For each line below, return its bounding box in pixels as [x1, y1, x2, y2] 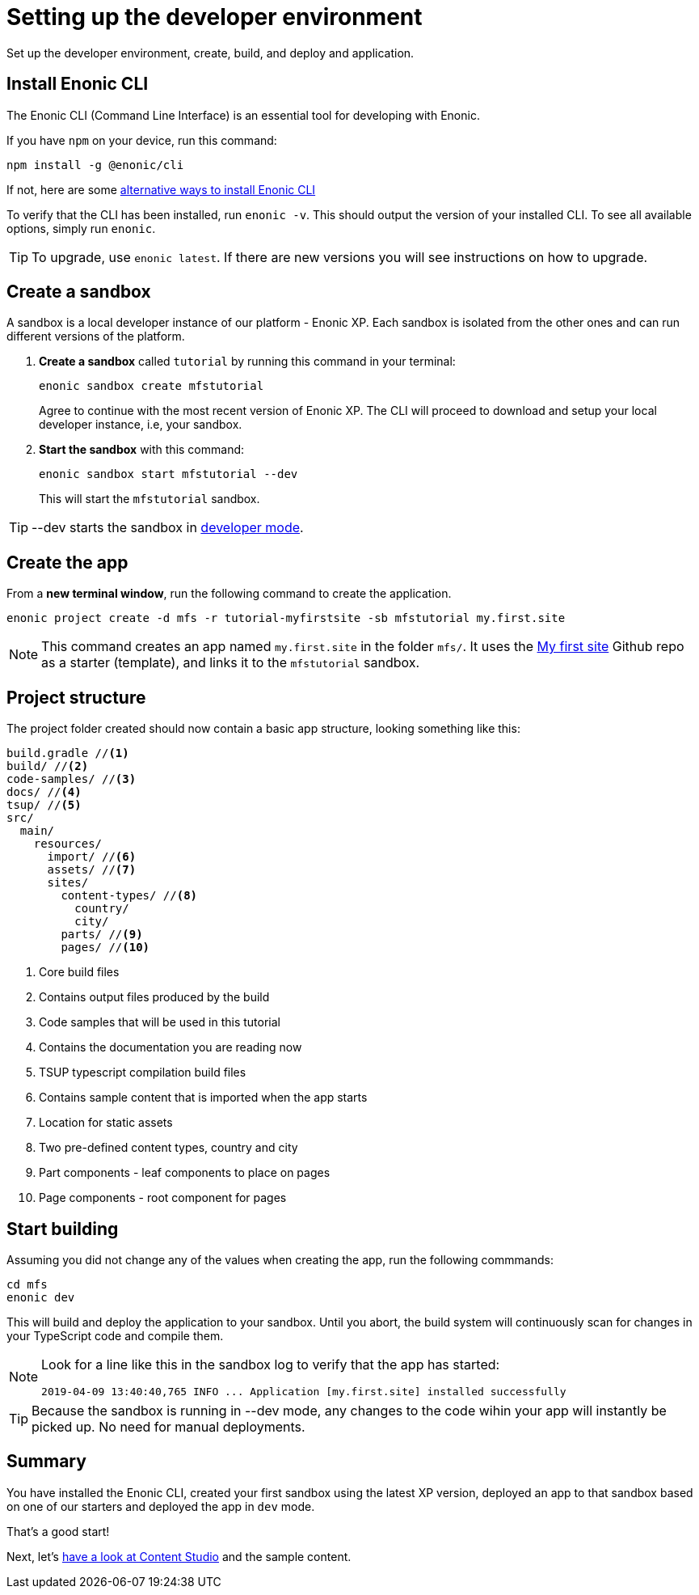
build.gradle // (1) [6, 747, 129, 760]
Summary [6, 1451, 86, 1472]
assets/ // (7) [47, 863, 137, 877]
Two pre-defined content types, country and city [39, 1140, 298, 1155]
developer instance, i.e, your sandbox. [39, 417, 242, 432]
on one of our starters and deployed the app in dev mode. [6, 1499, 315, 1513]
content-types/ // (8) [61, 889, 198, 903]
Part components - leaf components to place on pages [39, 1166, 331, 1180]
